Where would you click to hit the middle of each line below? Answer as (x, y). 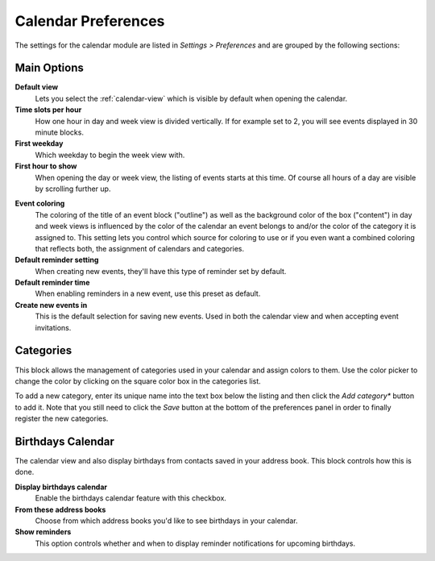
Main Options (50, 68)
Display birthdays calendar (61, 487)
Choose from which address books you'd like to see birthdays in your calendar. (166, 521)
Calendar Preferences (90, 21)
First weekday (39, 143)
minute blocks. (60, 132)
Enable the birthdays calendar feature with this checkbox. (131, 498)
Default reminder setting (57, 260)
